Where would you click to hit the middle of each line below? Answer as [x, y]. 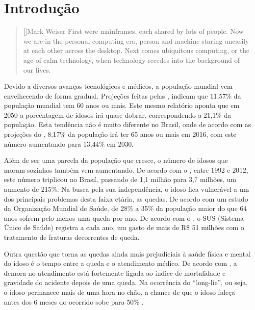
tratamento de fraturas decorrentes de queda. [72, 237]
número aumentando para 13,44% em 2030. [69, 143]
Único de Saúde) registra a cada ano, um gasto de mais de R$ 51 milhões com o [124, 227]
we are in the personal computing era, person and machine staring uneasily [136, 40]
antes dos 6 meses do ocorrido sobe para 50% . [74, 301]
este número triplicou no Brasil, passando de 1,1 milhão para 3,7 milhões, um [120, 179]
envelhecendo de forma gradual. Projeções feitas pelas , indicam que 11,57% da [123, 95]
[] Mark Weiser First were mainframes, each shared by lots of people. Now [133, 31]
